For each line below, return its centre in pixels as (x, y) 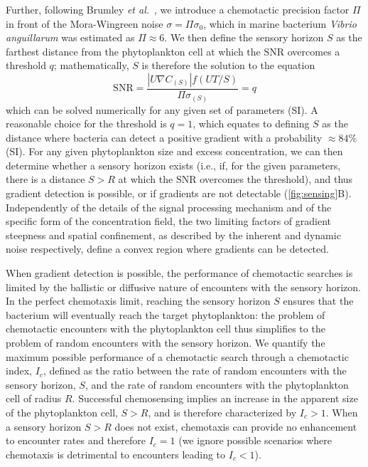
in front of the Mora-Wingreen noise (85, 23)
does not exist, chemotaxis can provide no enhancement (236, 426)
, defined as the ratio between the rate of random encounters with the (195, 371)
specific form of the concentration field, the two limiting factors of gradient (169, 221)
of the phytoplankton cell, (62, 412)
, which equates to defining (251, 124)
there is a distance (45, 179)
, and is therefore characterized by (222, 412)
